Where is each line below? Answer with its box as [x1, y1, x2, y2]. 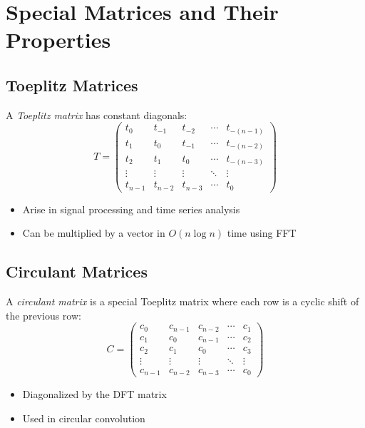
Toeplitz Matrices [6, 73, 138, 96]
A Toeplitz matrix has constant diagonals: [6, 107, 187, 122]
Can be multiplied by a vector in [22, 225, 165, 240]
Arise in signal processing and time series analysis [22, 201, 240, 216]
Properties [6, 25, 111, 54]
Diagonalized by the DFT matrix [22, 387, 167, 402]
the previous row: [6, 307, 81, 322]
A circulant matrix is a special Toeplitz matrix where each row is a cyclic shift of [6, 293, 359, 308]
